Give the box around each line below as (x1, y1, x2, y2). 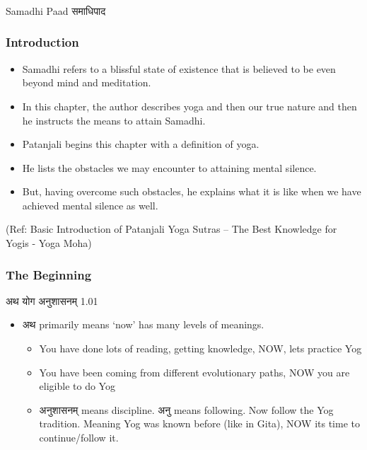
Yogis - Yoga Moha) (6, 236, 92, 250)
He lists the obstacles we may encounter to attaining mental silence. (22, 160, 317, 175)
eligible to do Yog (39, 379, 115, 393)
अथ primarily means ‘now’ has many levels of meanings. (22, 317, 264, 332)
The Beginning (6, 265, 92, 283)
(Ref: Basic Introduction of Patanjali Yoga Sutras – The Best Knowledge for (6, 221, 337, 236)
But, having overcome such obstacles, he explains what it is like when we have (22, 184, 361, 199)
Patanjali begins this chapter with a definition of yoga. (22, 137, 260, 151)
